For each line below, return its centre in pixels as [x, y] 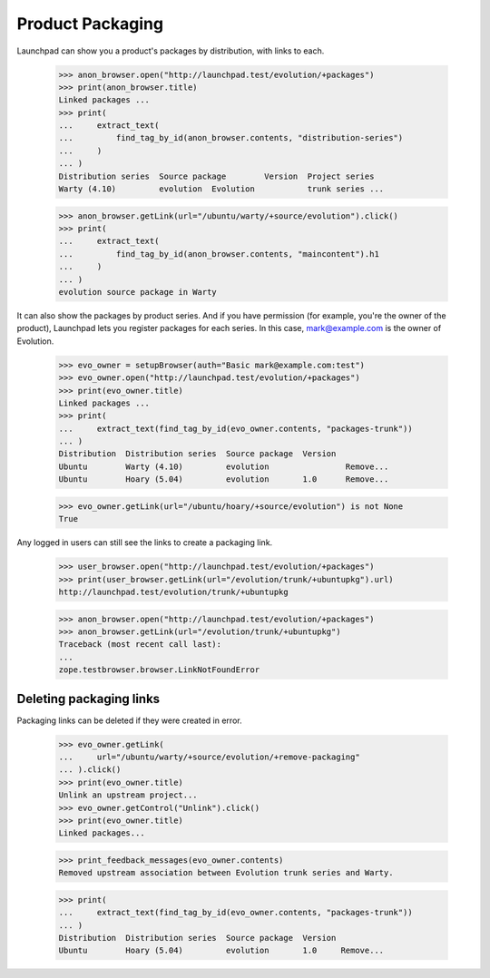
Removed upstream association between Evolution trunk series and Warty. [226, 873]
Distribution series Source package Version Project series [216, 176]
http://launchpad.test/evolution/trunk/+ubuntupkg [174, 592]
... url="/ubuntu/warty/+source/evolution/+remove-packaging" [209, 757]
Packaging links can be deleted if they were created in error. [129, 720]
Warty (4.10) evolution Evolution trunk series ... [221, 189]
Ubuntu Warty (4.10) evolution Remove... [224, 466]
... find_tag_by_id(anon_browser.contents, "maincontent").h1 [219, 254]
